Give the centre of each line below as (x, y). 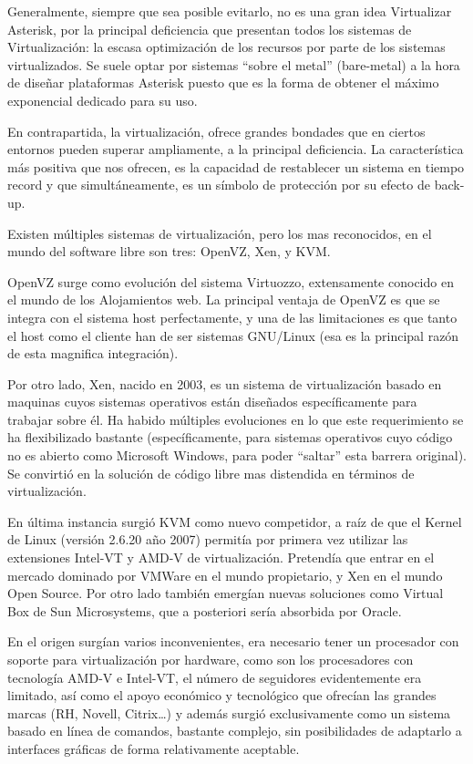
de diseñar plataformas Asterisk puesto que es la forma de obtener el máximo (223, 83)
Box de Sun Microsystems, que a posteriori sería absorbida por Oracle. (205, 610)
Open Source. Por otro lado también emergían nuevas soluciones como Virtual (226, 593)
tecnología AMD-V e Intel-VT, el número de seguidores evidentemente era (215, 677)
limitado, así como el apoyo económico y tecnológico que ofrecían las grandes (222, 695)
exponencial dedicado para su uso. (103, 100)
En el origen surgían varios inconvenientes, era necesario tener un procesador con (233, 641)
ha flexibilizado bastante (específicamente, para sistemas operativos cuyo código (230, 437)
